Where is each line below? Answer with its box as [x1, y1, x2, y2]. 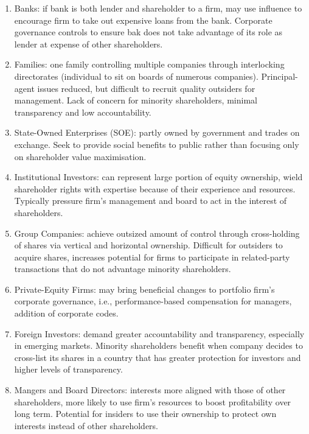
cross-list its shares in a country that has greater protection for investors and [14, 351, 301, 363]
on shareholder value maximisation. [14, 150, 147, 163]
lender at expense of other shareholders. [14, 37, 163, 50]
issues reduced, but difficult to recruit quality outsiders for [37, 82, 255, 94]
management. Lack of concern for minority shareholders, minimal [14, 94, 257, 107]
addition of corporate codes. [14, 307, 119, 320]
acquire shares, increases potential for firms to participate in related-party [14, 250, 290, 263]
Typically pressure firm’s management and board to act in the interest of [14, 194, 287, 207]
